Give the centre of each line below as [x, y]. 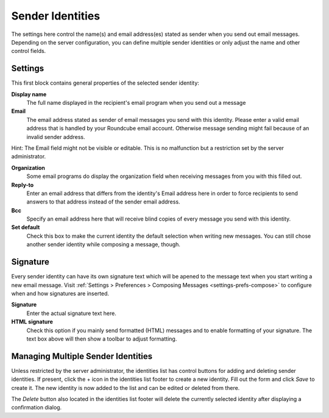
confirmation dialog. [37, 408]
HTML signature [32, 322]
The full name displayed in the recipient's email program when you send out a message [136, 103]
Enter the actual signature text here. [72, 313]
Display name [29, 94]
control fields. [29, 51]
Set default [26, 227]
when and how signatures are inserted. [60, 293]
